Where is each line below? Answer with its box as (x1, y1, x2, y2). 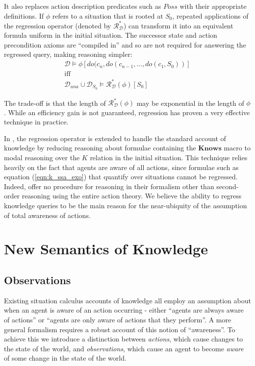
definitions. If (4, 10, 44, 21)
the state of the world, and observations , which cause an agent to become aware (4, 343, 244, 353)
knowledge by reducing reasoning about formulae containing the (4, 143, 196, 153)
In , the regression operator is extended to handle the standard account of (4, 133, 226, 143)
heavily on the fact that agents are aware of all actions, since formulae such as (4, 162, 239, 172)
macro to (224, 143, 251, 153)
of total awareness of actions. (4, 210, 91, 220)
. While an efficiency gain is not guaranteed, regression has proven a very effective (4, 107, 250, 117)
